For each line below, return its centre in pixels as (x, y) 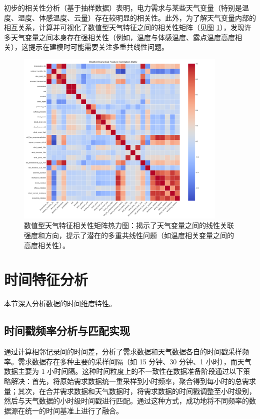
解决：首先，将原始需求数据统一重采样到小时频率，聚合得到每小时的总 (126, 381)
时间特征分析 (46, 279)
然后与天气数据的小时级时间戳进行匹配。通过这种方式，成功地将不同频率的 (126, 401)
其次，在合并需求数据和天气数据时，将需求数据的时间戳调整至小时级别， (137, 391)
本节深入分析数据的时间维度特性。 (60, 303)
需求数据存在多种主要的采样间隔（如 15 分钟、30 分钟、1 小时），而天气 (134, 361)
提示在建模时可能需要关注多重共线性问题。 (98, 47)
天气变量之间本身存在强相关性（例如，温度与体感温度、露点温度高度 (123, 37)
